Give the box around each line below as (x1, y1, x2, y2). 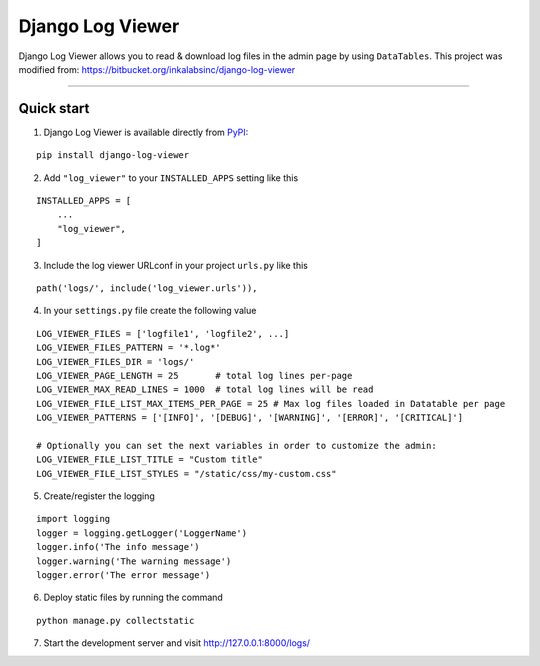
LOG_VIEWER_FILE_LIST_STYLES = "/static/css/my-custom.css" (36, 468, 337, 479)
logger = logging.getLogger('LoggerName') (36, 527, 248, 539)
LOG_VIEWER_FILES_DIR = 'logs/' (36, 356, 195, 367)
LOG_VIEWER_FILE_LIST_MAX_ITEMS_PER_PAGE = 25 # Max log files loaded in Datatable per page (36, 398, 506, 409)
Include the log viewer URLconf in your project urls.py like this (43, 259, 309, 271)
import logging (36, 513, 111, 525)
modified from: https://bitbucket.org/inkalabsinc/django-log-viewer (18, 63, 296, 75)
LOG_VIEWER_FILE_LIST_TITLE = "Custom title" (36, 454, 264, 465)
